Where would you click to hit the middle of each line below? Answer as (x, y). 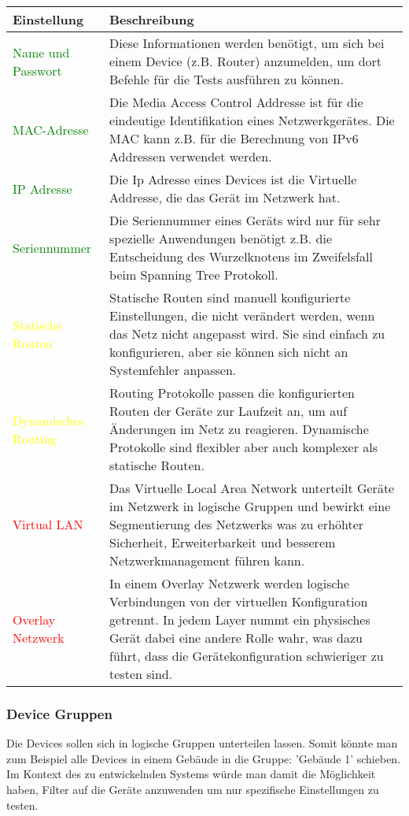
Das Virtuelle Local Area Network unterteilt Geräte (252, 488)
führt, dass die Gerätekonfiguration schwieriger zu (247, 656)
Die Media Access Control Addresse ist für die (236, 102)
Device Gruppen (59, 713)
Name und (41, 52)
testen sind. (141, 674)
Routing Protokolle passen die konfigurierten (232, 393)
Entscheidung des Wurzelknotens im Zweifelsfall (241, 256)
